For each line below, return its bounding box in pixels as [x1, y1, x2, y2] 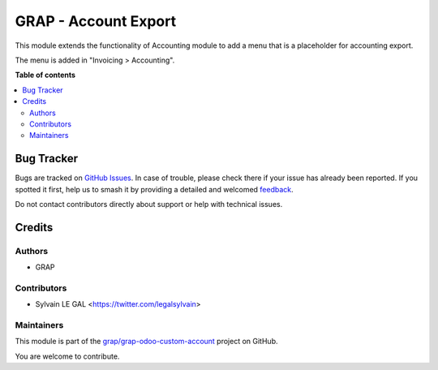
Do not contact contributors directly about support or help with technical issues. [15, 199, 283, 209]
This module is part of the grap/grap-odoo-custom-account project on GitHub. [15, 337, 278, 346]
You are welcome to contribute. [15, 351, 120, 361]
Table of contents [15, 70, 76, 80]
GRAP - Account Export [15, 12, 177, 30]
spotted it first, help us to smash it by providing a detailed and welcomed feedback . [15, 184, 294, 194]
